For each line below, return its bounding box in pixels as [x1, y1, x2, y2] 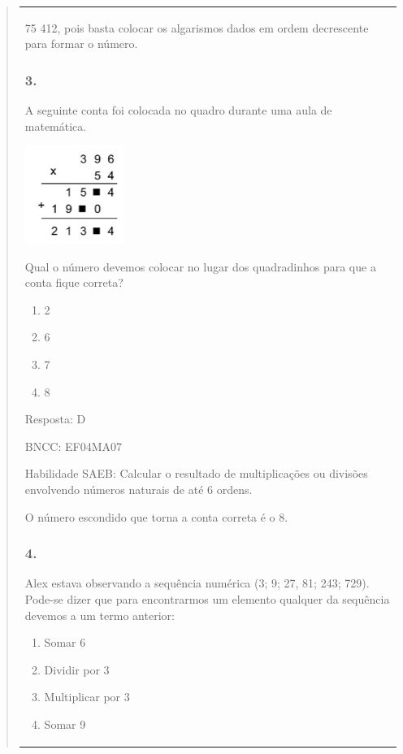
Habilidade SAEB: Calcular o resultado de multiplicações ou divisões [24, 465, 368, 482]
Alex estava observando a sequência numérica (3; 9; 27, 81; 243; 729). [24, 574, 370, 591]
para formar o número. [24, 35, 138, 52]
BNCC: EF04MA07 [24, 437, 122, 454]
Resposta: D [24, 410, 86, 427]
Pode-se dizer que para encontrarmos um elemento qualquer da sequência [24, 591, 390, 607]
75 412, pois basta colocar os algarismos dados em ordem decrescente [24, 19, 369, 36]
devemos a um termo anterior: [24, 606, 175, 623]
